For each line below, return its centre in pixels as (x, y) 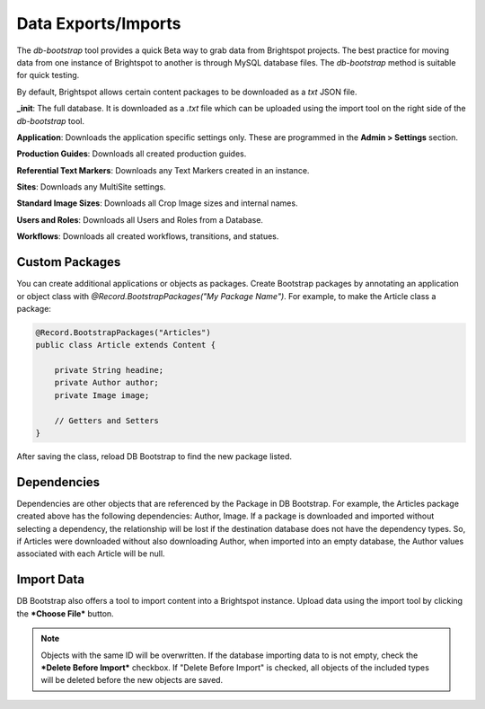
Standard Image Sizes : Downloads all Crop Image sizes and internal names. (157, 203)
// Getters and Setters (106, 421)
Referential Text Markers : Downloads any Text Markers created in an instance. (163, 170)
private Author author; (106, 383)
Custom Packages (69, 262)
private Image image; (102, 395)
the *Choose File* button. (65, 613)
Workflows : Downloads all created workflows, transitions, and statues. (148, 236)
